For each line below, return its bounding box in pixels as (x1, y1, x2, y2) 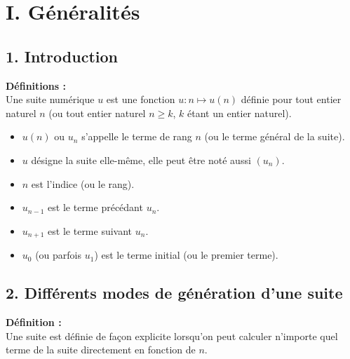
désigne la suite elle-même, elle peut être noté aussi (31, 152, 251, 167)
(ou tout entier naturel (48, 105, 146, 120)
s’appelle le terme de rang (81, 129, 192, 144)
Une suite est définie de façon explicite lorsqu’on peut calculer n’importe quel (6, 328, 338, 343)
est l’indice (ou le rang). (31, 176, 135, 191)
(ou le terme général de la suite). (204, 129, 345, 144)
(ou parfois (35, 248, 82, 262)
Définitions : (6, 78, 66, 93)
